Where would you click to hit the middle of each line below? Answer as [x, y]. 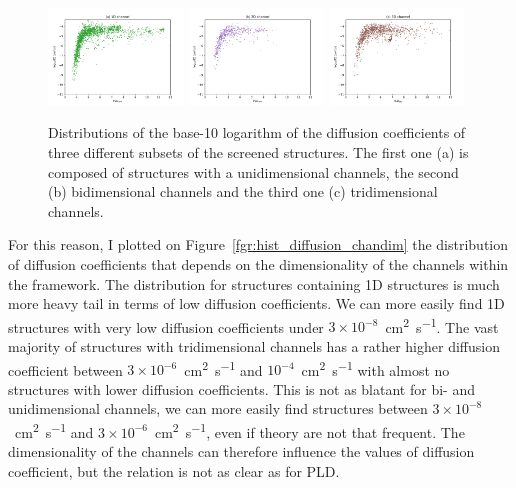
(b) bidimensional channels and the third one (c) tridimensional [243, 191]
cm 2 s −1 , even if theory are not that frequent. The [309, 430]
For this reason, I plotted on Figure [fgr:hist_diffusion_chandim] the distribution [258, 244]
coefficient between [65, 369]
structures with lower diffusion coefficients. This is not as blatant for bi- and [241, 388]
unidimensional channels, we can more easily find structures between [218, 408]
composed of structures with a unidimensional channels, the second [253, 171]
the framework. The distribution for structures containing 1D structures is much [254, 283]
